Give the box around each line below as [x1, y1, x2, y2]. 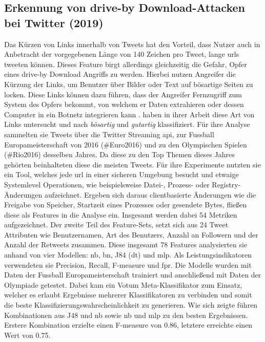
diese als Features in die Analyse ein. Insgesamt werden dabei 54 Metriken [4, 209, 237, 220]
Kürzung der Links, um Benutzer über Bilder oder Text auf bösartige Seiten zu [4, 78, 253, 89]
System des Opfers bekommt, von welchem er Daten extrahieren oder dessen [4, 99, 244, 110]
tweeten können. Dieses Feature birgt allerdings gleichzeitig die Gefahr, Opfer [4, 58, 247, 69]
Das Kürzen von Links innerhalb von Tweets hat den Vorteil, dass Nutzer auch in [4, 38, 260, 49]
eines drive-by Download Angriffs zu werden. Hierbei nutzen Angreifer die [4, 69, 236, 79]
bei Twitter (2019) [4, 14, 104, 30]
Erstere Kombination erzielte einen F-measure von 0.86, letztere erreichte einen [4, 319, 253, 330]
